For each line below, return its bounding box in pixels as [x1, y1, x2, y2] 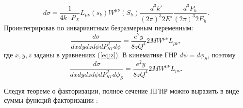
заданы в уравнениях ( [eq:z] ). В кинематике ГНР [33, 50, 178, 60]
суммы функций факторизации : [4, 95, 98, 105]
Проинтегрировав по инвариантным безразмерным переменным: [4, 22, 194, 32]
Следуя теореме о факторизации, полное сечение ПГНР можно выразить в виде [4, 85, 239, 95]
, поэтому [207, 50, 236, 60]
